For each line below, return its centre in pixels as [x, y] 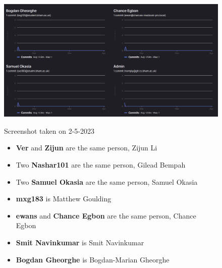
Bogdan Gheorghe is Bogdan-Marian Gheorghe [93, 259]
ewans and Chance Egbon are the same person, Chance [106, 215]
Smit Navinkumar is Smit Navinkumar [80, 242]
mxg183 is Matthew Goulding [64, 199]
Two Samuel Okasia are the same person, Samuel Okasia [107, 181]
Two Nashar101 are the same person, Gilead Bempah [101, 164]
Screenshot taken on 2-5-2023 [49, 130]
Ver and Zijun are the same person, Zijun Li [87, 148]
